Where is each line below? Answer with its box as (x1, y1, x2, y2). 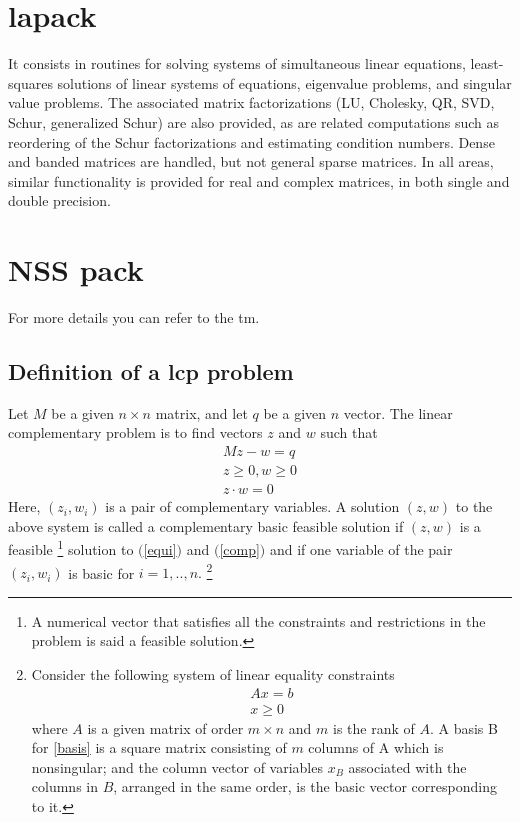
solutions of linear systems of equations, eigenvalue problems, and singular (57, 72, 512, 93)
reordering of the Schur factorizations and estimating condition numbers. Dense (8, 131, 495, 152)
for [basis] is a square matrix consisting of (31, 737, 287, 758)
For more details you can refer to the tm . (8, 307, 260, 327)
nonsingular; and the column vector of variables (31, 756, 323, 777)
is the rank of (332, 717, 415, 738)
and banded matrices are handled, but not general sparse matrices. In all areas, (8, 151, 494, 172)
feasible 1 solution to (8, 536, 134, 559)
